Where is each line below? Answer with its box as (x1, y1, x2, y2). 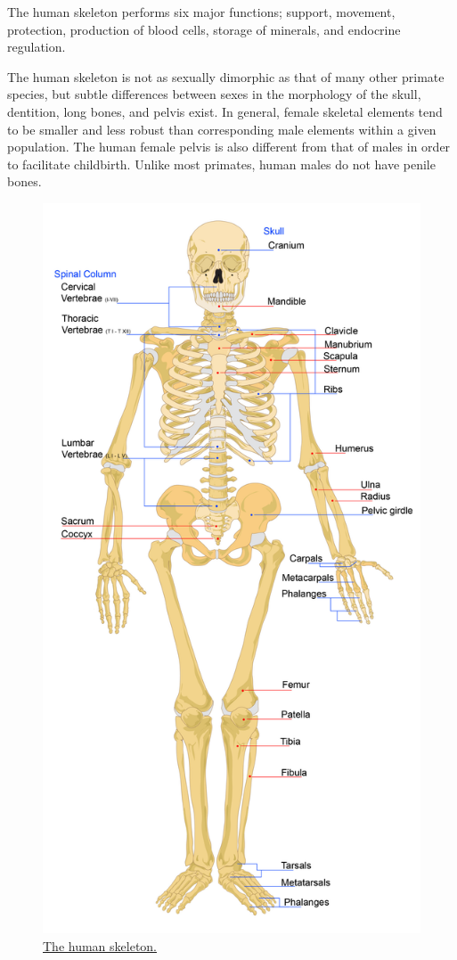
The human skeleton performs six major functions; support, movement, (7, 3, 396, 21)
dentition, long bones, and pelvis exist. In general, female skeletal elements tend (7, 102, 443, 120)
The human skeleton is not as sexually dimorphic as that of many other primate (7, 67, 445, 86)
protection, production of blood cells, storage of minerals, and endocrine (7, 20, 401, 38)
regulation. (7, 37, 66, 56)
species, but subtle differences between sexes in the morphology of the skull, (7, 85, 421, 103)
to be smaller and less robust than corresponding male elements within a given (7, 119, 437, 138)
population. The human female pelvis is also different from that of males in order (7, 137, 451, 156)
